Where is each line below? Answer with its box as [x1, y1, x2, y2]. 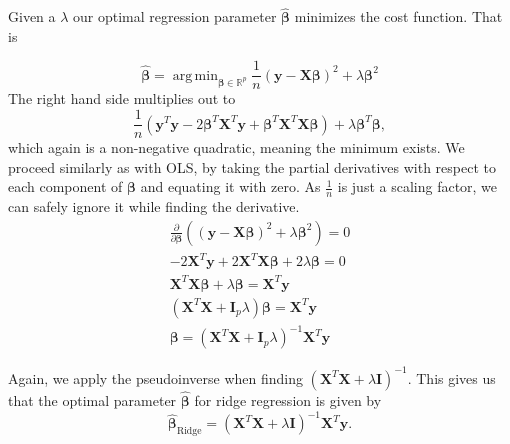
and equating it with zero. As [140, 176, 321, 197]
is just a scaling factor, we [337, 176, 498, 197]
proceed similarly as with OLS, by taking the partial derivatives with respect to [8, 156, 496, 177]
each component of [8, 176, 123, 197]
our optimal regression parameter [73, 6, 277, 27]
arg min [172, 68, 218, 83]
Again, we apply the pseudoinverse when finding [8, 367, 303, 388]
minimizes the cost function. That [294, 6, 503, 27]
